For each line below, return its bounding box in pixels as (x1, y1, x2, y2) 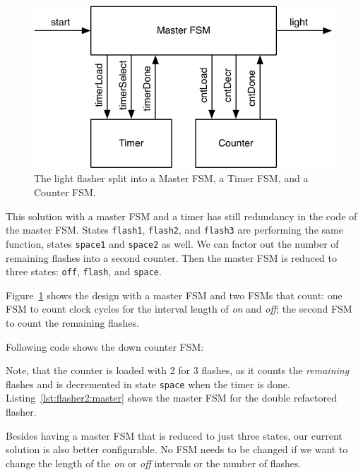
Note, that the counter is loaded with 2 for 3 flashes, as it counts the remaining (6, 363, 350, 378)
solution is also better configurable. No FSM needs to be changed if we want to (6, 442, 348, 457)
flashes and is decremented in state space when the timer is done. (6, 376, 290, 391)
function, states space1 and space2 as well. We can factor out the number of (6, 236, 339, 251)
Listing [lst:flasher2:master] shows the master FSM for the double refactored (6, 390, 338, 405)
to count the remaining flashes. (6, 315, 139, 330)
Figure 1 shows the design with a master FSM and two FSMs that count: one (6, 287, 343, 302)
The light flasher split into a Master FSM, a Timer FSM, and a (34, 171, 309, 186)
